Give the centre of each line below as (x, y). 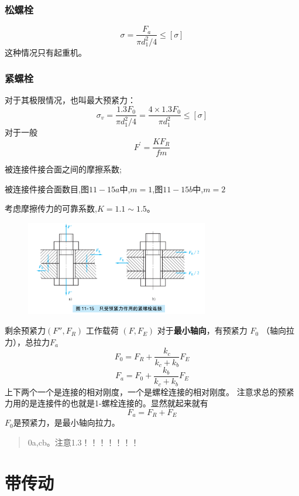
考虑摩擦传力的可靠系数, (51, 208)
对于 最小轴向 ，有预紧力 (202, 330)
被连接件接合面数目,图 (47, 188)
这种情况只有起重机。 (46, 52)
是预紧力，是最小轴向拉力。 (66, 422)
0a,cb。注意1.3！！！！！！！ (83, 442)
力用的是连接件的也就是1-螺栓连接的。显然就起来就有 (106, 403)
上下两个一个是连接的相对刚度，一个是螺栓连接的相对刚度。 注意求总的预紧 (149, 391)
